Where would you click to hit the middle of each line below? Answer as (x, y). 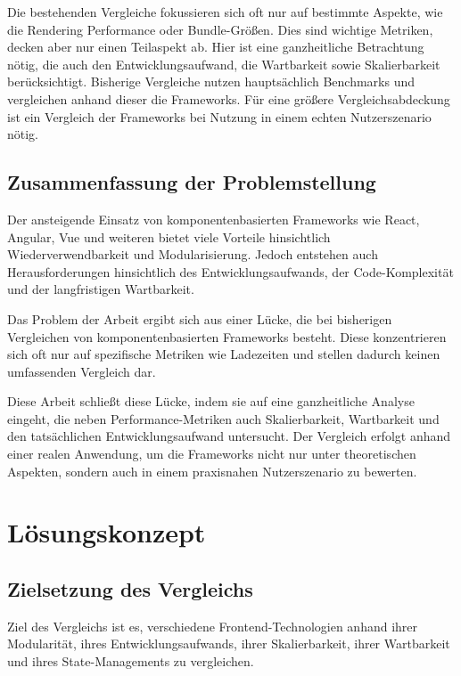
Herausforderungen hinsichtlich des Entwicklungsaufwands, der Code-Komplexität (230, 271)
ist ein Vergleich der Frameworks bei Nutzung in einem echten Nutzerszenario (219, 116)
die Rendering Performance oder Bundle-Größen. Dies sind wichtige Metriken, (220, 29)
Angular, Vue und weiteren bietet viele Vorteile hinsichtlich (169, 236)
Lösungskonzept (107, 532)
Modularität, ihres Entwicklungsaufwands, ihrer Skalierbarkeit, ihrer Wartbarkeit (229, 643)
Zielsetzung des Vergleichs (130, 589)
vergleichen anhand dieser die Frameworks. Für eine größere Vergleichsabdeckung (229, 98)
